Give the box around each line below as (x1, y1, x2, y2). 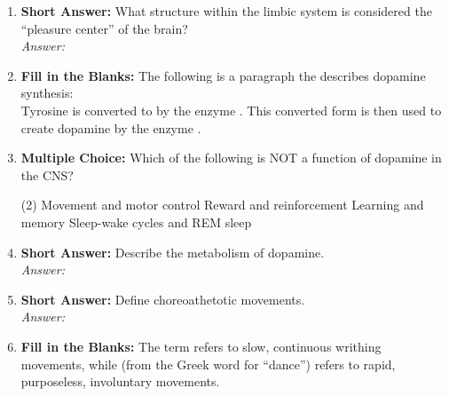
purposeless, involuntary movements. (20, 372, 220, 391)
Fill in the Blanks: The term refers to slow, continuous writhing (20, 337, 382, 355)
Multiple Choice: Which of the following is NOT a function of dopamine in (20, 148, 442, 167)
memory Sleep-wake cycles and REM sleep (20, 212, 252, 231)
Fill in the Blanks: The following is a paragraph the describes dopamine (20, 66, 426, 84)
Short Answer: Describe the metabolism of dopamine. (20, 242, 325, 261)
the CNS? (20, 165, 74, 184)
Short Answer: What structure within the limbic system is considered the (20, 2, 432, 20)
